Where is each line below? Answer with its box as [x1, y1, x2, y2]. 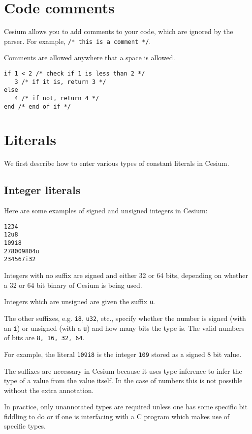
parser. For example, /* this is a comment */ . [4, 36, 151, 46]
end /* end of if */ [4, 103, 71, 110]
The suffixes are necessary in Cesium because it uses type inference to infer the [4, 365, 242, 376]
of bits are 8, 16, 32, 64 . [4, 332, 85, 343]
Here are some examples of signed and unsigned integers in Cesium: [4, 205, 208, 216]
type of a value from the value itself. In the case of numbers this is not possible [4, 375, 243, 386]
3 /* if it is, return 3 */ [14, 78, 106, 85]
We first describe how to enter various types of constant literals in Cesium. [4, 158, 229, 168]
